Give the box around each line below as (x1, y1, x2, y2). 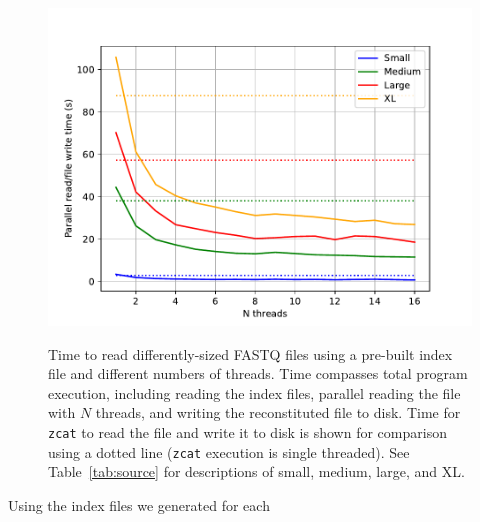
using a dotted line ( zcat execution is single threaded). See (48, 441, 410, 462)
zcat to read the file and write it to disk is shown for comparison (48, 421, 447, 442)
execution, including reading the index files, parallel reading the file (48, 382, 461, 403)
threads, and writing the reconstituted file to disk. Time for (95, 402, 461, 423)
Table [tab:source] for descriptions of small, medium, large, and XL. (48, 461, 465, 482)
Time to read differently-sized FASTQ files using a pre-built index (48, 343, 453, 364)
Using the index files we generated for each (8, 494, 270, 515)
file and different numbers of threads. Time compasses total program (48, 363, 468, 384)
